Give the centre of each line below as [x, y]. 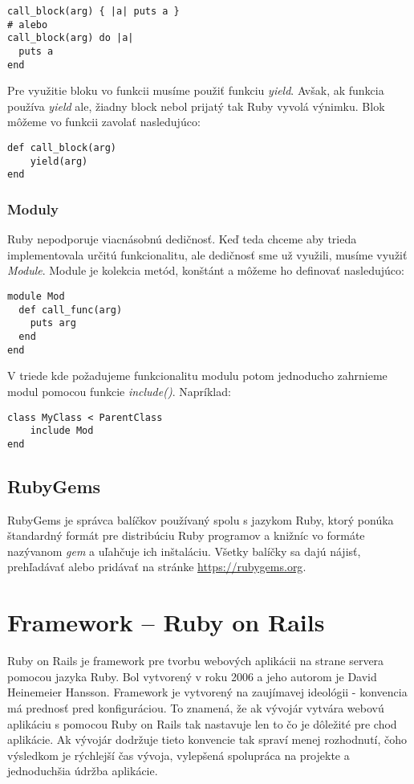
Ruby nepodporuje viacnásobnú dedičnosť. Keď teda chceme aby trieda [182, 239]
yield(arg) [59, 161]
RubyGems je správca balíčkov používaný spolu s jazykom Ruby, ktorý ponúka [201, 519]
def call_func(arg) [71, 310]
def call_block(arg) [62, 148]
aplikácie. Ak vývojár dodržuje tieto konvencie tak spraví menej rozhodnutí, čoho [207, 739]
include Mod [62, 431]
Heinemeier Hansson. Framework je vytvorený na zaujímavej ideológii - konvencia [207, 692]
